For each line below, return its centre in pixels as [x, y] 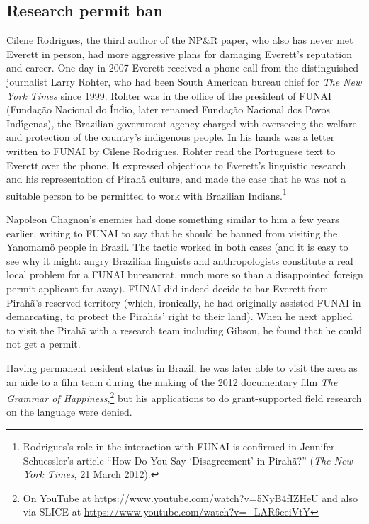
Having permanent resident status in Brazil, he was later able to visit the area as [182, 367]
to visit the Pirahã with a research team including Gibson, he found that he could [184, 330]
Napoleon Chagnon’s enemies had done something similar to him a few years [173, 218]
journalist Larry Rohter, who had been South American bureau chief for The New [184, 81]
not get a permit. [44, 344]
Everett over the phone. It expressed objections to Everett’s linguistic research [176, 165]
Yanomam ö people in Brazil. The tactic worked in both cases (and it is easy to [177, 247]
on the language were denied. [69, 412]
